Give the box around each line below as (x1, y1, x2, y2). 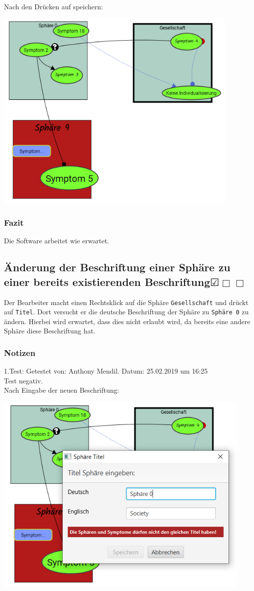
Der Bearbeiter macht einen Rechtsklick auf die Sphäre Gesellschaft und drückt (4, 297, 249, 307)
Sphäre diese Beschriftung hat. (4, 326, 95, 336)
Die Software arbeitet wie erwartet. (4, 236, 109, 246)
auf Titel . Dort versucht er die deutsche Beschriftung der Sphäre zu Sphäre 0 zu (4, 307, 249, 317)
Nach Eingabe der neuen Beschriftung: (4, 385, 119, 395)
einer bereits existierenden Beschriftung (4, 274, 210, 289)
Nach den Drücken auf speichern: (4, 1, 103, 11)
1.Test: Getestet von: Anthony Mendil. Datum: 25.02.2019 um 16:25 (4, 366, 208, 376)
